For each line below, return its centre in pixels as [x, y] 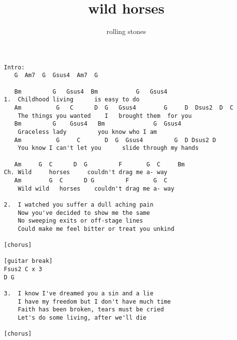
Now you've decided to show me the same [84, 213]
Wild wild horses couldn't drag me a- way [96, 188]
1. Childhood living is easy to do [72, 100]
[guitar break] [28, 261]
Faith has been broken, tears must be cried [91, 310]
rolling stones [126, 31]
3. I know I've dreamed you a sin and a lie [79, 294]
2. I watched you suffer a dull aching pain [79, 204]
